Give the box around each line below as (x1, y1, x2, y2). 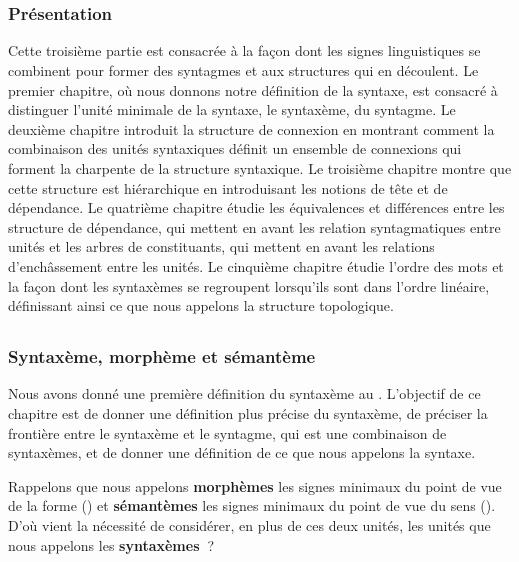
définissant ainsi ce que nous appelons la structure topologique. (8, 295, 394, 316)
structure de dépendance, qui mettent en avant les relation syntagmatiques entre (8, 216, 501, 237)
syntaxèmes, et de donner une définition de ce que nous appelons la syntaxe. (8, 442, 476, 463)
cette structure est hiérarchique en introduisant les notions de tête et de (8, 177, 448, 198)
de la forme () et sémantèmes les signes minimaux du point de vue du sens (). (8, 495, 496, 516)
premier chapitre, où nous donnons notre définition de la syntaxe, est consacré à (8, 79, 498, 100)
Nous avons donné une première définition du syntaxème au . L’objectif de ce (8, 383, 481, 404)
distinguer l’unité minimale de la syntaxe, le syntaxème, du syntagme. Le (8, 99, 456, 120)
